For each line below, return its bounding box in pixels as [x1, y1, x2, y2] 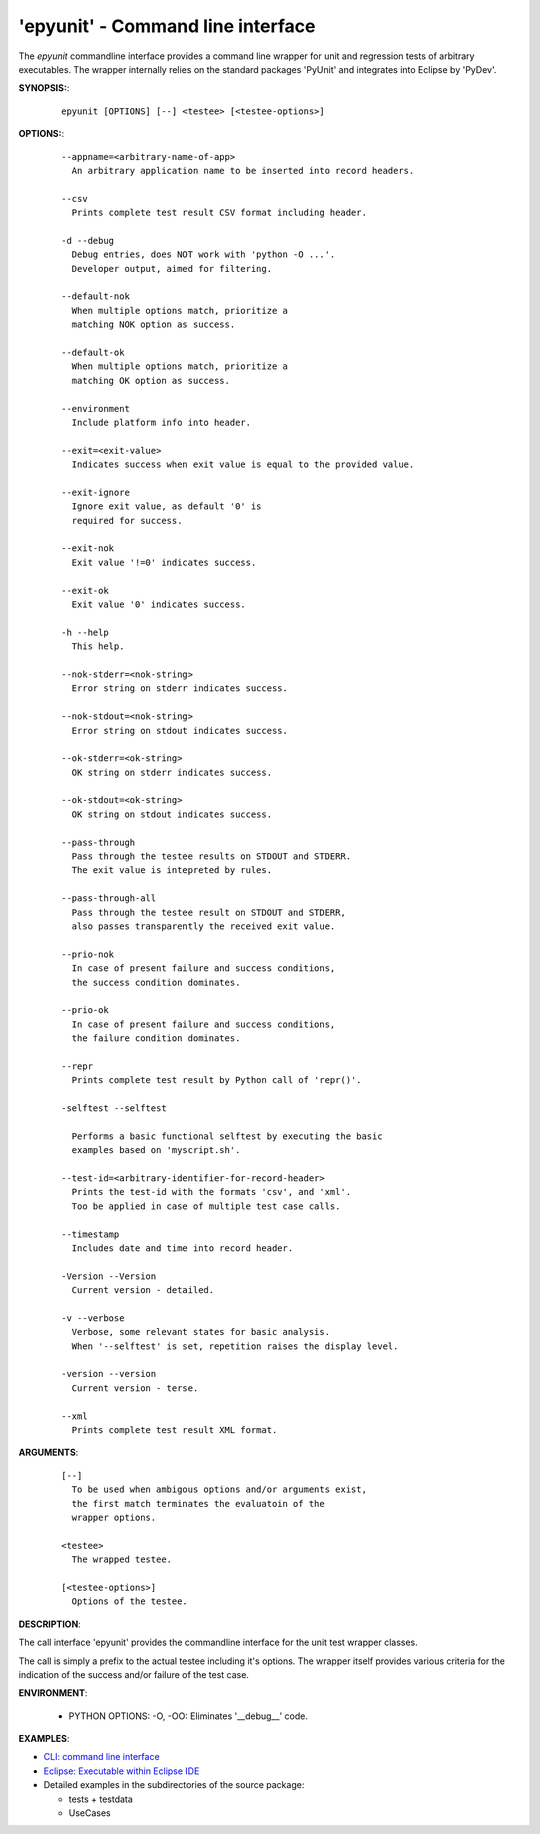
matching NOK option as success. [71, 319, 236, 330]
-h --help [61, 626, 109, 638]
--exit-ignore [61, 486, 130, 498]
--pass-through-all [61, 893, 157, 904]
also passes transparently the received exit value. [71, 920, 336, 932]
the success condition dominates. [71, 976, 241, 988]
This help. [71, 641, 125, 652]
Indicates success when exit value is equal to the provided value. [71, 459, 415, 470]
